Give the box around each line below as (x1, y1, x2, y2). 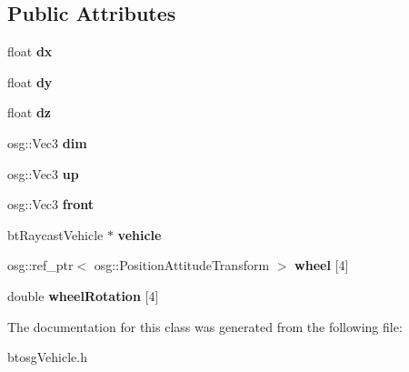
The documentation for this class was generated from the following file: (7, 317, 403, 336)
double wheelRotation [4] (7, 286, 159, 305)
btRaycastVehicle (7, 225, 104, 244)
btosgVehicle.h (7, 347, 87, 367)
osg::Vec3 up (7, 164, 79, 183)
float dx (7, 42, 53, 61)
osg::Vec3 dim (7, 133, 87, 152)
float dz (7, 103, 52, 122)
